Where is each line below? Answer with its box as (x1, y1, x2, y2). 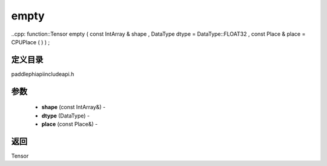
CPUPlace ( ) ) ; (11, 38, 50, 45)
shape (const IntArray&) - (41, 104, 106, 111)
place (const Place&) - (41, 121, 98, 128)
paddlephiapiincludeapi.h (11, 70, 74, 78)
